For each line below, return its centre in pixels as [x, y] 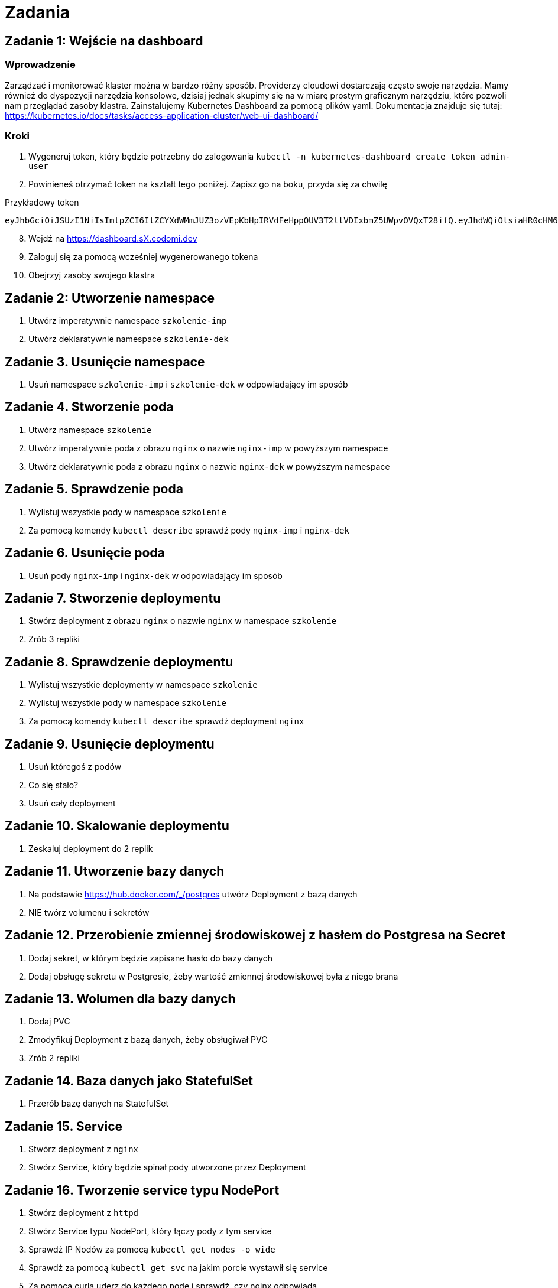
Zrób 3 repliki [54, 639]
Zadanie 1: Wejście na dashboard [104, 41]
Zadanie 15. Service [64, 1126]
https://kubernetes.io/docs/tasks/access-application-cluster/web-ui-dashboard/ [162, 115]
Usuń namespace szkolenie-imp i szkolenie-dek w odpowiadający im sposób [188, 384]
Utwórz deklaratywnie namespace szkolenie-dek [129, 339]
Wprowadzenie [40, 65]
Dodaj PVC [49, 1022]
